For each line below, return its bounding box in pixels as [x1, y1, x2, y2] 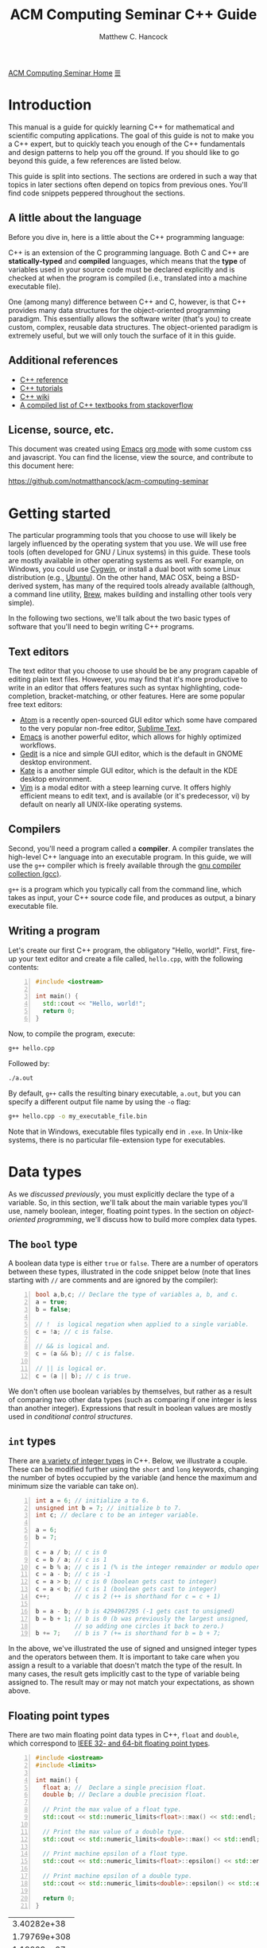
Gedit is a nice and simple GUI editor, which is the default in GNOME [19, 749, 244, 759]
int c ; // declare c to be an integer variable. [35, 1511, 200, 1519]
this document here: [8, 461, 74, 470]
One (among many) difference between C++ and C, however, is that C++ [8, 296, 246, 307]
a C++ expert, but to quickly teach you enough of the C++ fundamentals [8, 139, 246, 149]
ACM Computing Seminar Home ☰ [8, 68, 122, 77]
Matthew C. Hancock [99, 32, 168, 41]
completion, [8, 691, 48, 701]
